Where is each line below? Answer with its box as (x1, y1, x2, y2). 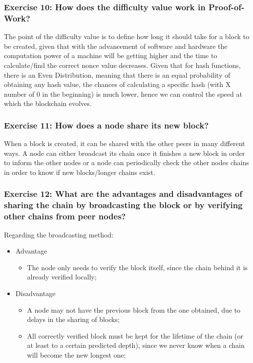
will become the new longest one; (27, 349, 126, 360)
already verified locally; (27, 272, 97, 282)
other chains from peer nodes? (4, 210, 126, 222)
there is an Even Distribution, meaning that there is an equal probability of (4, 69, 231, 80)
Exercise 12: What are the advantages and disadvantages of (4, 188, 242, 200)
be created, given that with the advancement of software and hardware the (4, 41, 228, 51)
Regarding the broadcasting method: (4, 229, 113, 239)
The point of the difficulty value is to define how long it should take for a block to (4, 31, 250, 42)
